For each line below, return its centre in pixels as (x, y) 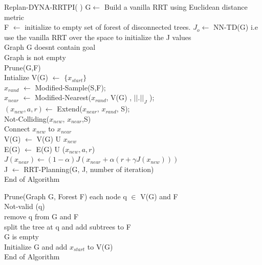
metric (14, 17)
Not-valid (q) (25, 206)
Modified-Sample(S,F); (70, 87)
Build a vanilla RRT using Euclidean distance (176, 7)
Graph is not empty (35, 57)
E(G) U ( (51, 149)
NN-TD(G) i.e (235, 27)
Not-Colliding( (27, 118)
